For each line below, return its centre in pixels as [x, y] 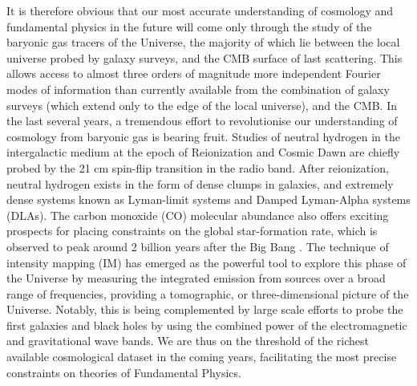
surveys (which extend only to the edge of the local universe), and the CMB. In [202, 105]
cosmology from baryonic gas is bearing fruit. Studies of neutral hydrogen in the [203, 136]
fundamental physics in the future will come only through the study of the [189, 26]
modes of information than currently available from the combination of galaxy [198, 89]
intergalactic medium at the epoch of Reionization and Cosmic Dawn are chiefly [203, 152]
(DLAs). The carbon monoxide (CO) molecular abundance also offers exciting [198, 215]
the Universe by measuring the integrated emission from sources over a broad [196, 278]
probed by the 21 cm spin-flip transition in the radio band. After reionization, [198, 167]
